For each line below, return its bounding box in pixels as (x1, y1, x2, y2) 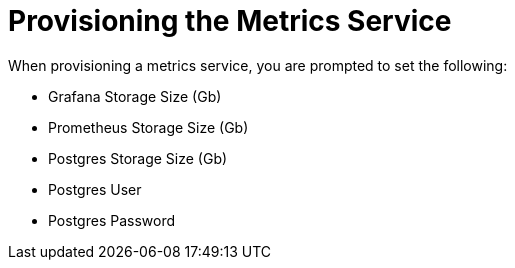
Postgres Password (48, 211, 175, 229)
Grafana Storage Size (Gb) (48, 87, 222, 105)
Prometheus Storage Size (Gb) (48, 118, 249, 136)
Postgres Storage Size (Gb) (48, 149, 228, 167)
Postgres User (48, 180, 142, 198)
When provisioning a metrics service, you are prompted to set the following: (8, 56, 508, 74)
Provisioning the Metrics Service (8, 4, 452, 38)
